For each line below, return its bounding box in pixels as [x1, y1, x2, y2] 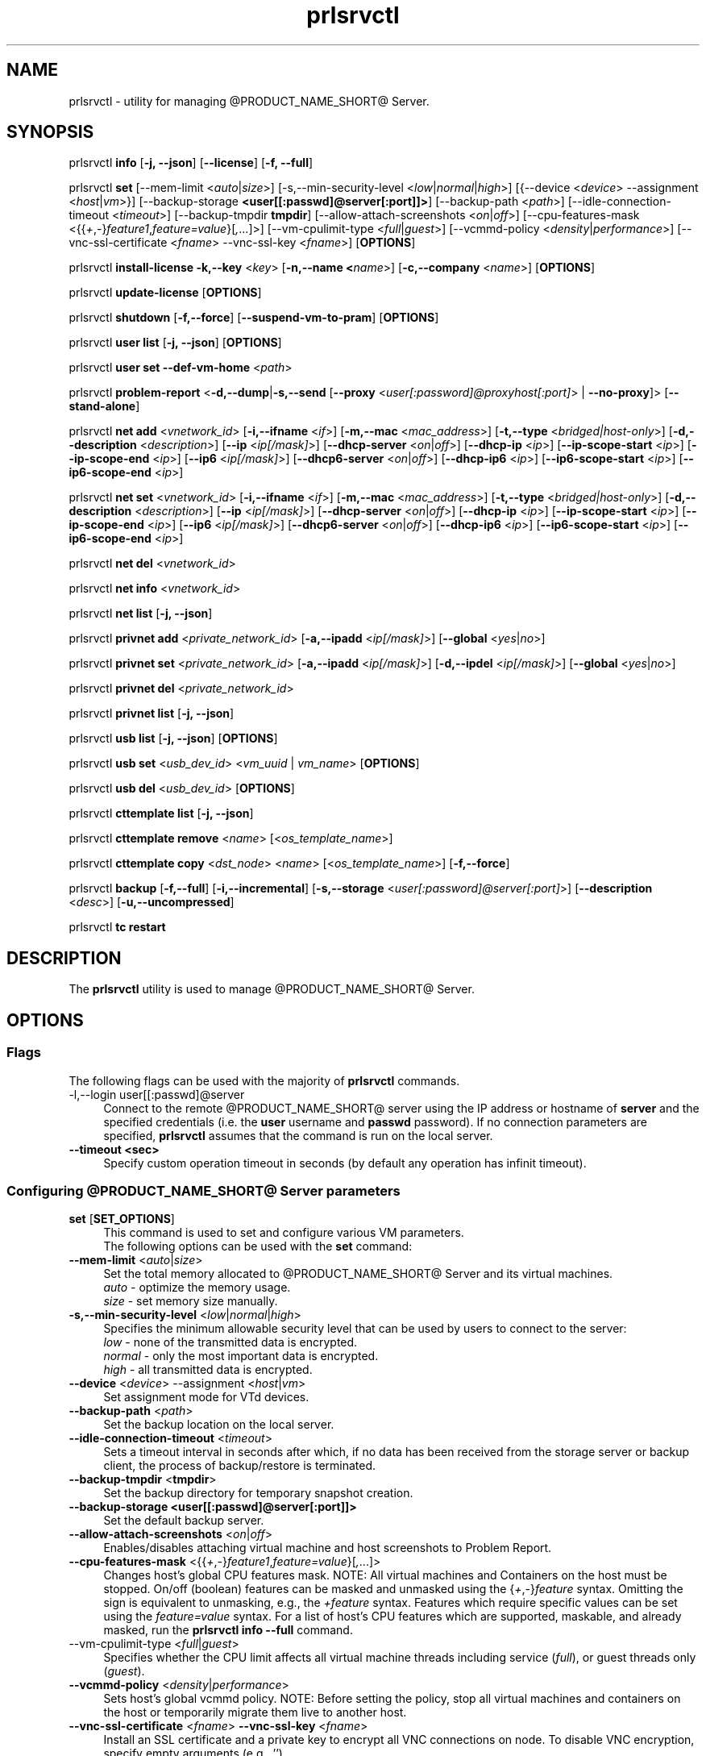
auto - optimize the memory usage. [103, 1280, 291, 1295]
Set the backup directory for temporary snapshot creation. [103, 1486, 413, 1500]
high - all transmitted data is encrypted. [103, 1363, 313, 1377]
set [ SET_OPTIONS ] [69, 1212, 175, 1226]
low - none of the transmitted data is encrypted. [103, 1335, 358, 1350]
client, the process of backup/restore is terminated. [103, 1458, 376, 1473]
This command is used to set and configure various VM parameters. [103, 1225, 464, 1240]
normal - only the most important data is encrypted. [103, 1349, 379, 1363]
